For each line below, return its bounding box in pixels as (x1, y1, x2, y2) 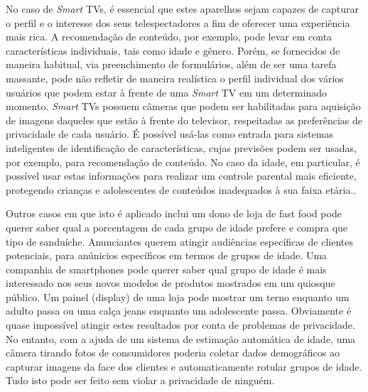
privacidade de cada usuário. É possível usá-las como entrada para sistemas (6, 126, 333, 141)
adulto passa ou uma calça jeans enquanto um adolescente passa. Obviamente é (6, 303, 352, 318)
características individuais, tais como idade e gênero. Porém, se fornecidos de (6, 43, 340, 58)
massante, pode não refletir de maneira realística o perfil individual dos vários (6, 70, 344, 85)
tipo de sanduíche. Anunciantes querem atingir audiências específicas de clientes (6, 234, 353, 249)
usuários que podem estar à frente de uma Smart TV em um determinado (6, 85, 327, 99)
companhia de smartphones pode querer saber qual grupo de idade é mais (6, 261, 327, 276)
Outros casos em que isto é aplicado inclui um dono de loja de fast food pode (6, 206, 342, 221)
